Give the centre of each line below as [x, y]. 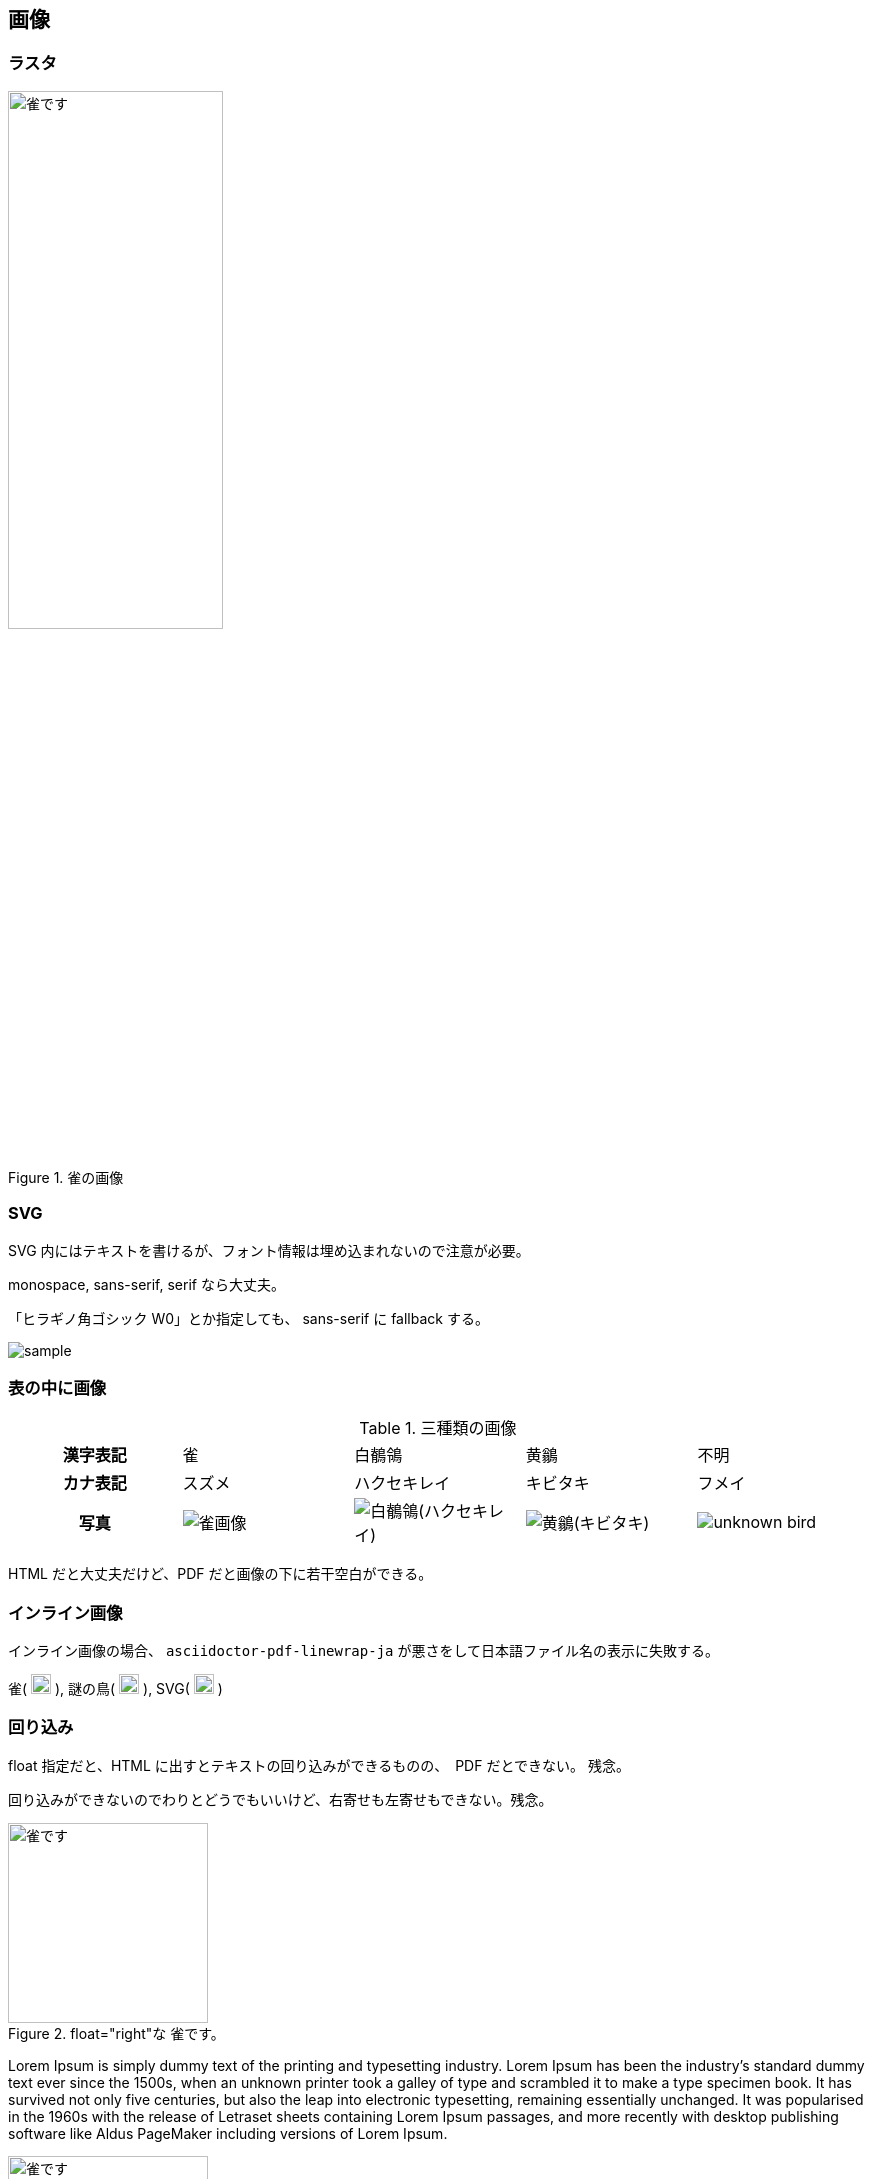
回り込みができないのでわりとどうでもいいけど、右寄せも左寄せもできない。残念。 [280, 1799]
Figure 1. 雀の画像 [66, 1177]
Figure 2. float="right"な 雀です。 [116, 2033]
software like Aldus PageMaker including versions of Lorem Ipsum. [228, 2133]
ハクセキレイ [402, 1483]
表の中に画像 [57, 1387]
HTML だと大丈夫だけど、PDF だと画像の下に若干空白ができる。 [220, 1574]
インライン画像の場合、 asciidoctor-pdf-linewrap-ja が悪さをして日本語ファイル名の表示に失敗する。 [364, 1651]
